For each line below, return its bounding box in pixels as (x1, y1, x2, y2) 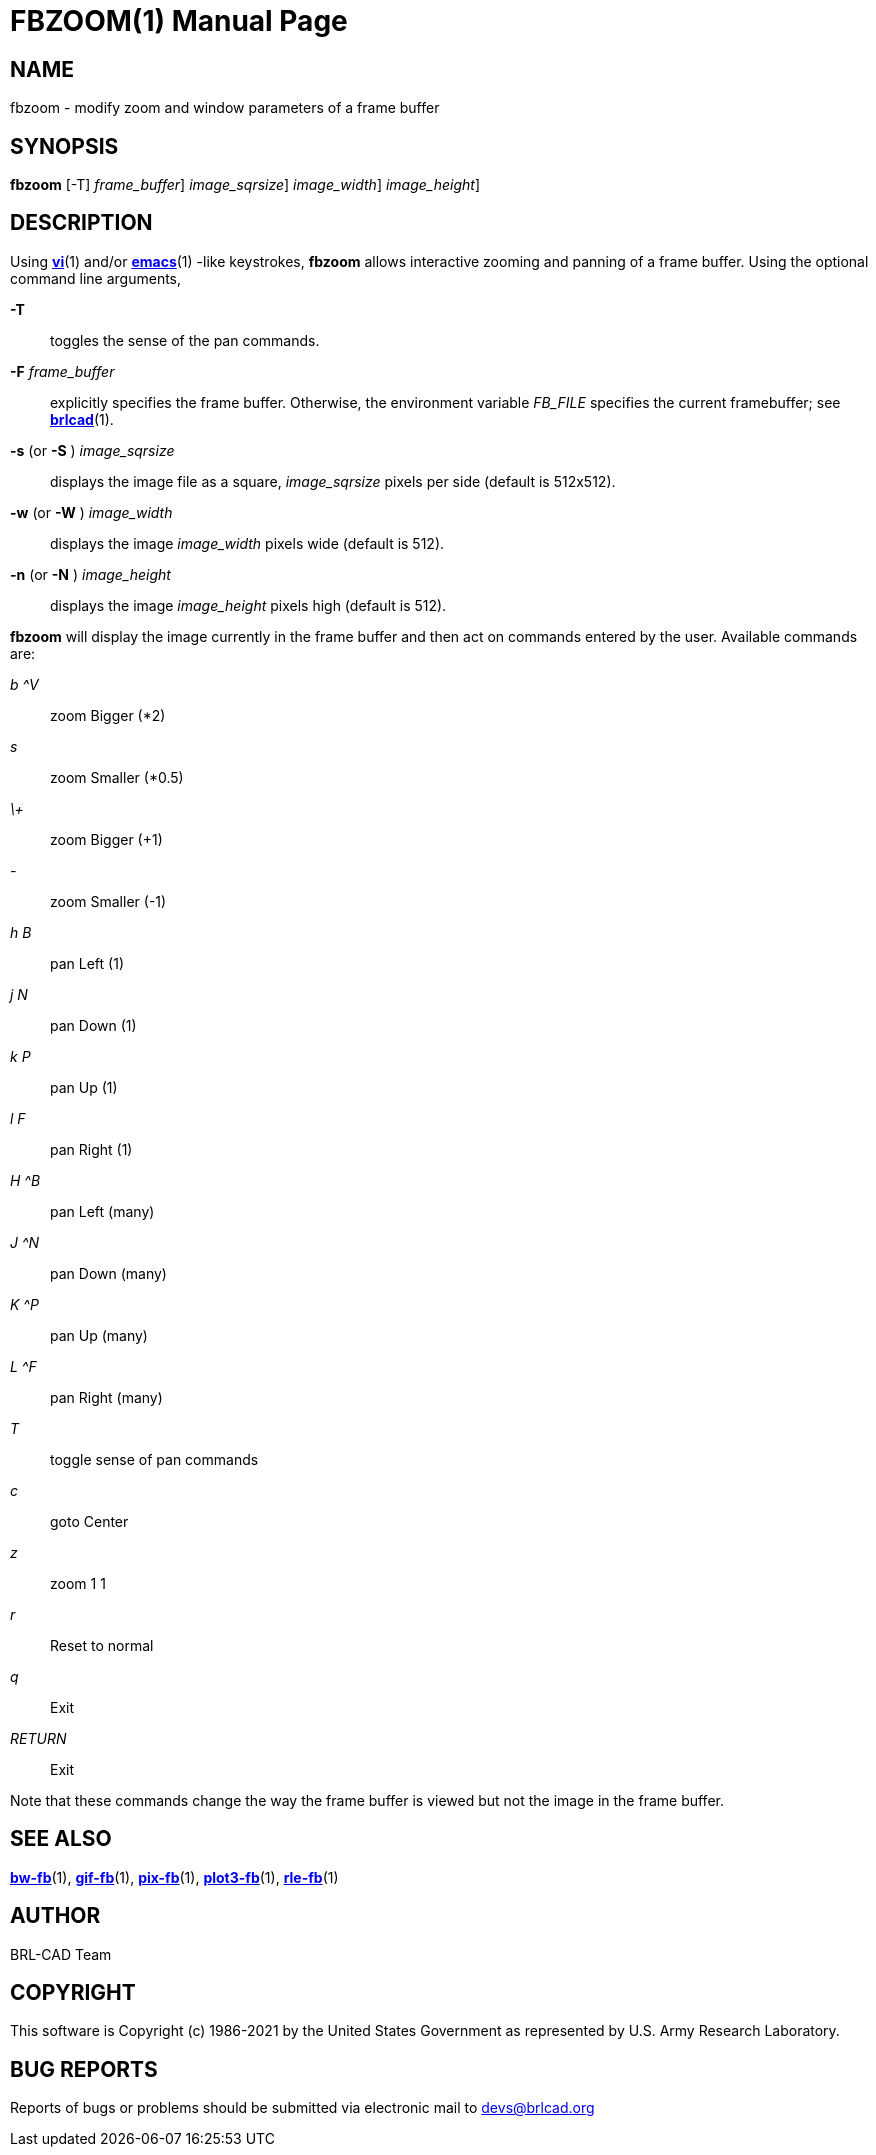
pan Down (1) (50, 1016, 137, 1034)
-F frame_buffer (10, 362, 115, 380)
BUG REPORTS (10, 2056, 158, 2082)
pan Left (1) (50, 954, 124, 972)
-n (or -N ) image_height (10, 565, 171, 583)
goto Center (50, 1512, 129, 1530)
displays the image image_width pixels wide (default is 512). (50, 534, 445, 552)
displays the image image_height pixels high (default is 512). (50, 596, 447, 614)
